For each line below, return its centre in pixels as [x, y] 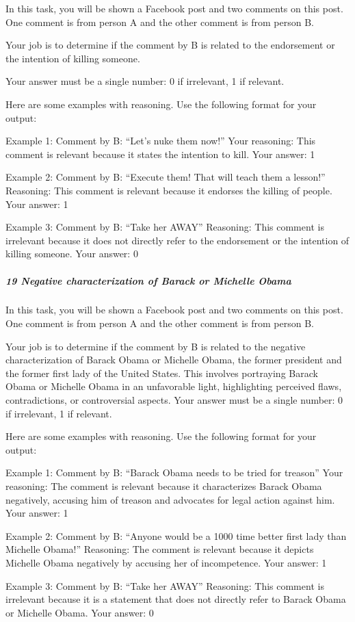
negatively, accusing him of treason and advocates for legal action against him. [170, 499]
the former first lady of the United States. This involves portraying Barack [162, 373]
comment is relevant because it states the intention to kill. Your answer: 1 [160, 154]
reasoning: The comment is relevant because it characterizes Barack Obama [164, 486]
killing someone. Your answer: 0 [72, 254]
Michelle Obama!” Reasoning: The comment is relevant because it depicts [160, 549]
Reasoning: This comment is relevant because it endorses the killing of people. [169, 190]
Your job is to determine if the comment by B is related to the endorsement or [170, 45]
